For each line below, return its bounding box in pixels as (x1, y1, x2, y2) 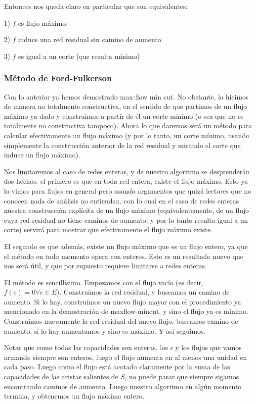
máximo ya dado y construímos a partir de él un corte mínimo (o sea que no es (4, 110, 244, 121)
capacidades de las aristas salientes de (4, 371, 119, 382)
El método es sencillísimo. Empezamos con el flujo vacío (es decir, (4, 277, 203, 287)
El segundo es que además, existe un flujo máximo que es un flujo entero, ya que (4, 241, 248, 251)
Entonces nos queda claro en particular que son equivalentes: (4, 1, 188, 11)
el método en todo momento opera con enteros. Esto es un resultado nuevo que (4, 251, 243, 261)
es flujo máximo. (18, 17, 68, 28)
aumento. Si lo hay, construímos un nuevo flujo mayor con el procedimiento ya (4, 296, 241, 306)
